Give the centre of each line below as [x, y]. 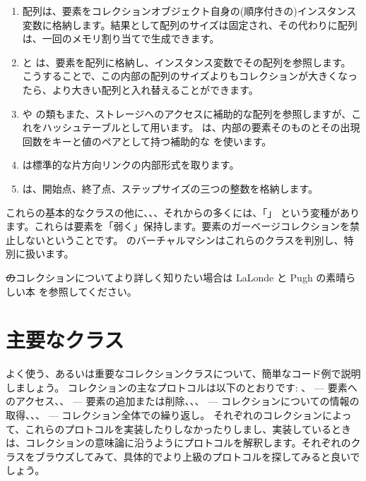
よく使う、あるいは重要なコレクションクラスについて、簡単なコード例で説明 [183, 373]
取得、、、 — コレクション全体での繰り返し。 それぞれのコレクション [164, 415]
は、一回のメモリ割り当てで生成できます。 [121, 38]
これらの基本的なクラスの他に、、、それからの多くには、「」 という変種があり [183, 212]
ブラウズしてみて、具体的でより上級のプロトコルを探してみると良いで [197, 456]
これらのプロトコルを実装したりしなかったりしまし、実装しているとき [188, 428]
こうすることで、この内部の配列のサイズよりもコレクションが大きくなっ [190, 76]
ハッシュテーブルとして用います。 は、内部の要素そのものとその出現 [201, 127]
